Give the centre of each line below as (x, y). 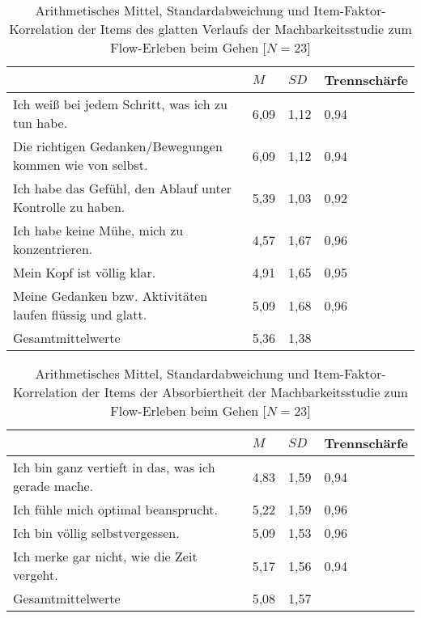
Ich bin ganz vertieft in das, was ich (114, 467)
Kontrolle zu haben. (69, 207)
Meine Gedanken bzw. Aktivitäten (111, 296)
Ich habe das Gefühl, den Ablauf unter (123, 188)
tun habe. (40, 123)
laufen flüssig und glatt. (80, 314)
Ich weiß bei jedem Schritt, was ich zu (120, 104)
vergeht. (36, 575)
